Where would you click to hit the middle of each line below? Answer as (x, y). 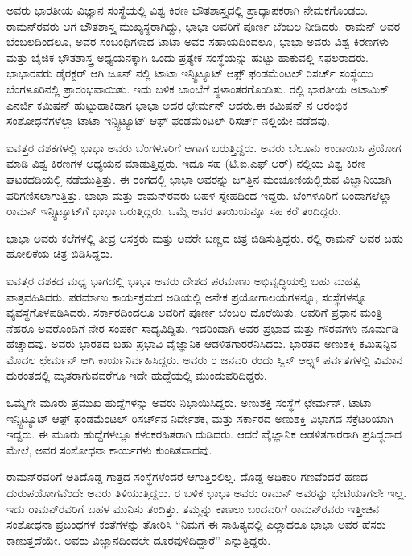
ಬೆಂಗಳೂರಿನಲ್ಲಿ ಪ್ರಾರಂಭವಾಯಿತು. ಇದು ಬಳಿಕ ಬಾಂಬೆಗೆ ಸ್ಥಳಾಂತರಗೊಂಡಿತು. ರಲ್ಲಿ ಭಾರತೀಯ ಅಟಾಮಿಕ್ (198, 88)
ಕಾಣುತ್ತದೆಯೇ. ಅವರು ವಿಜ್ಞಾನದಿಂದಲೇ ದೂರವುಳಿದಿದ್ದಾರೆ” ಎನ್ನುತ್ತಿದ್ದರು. (139, 539)
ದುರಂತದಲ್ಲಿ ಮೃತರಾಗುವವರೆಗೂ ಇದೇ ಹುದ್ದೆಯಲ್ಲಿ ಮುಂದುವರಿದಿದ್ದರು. (137, 375)
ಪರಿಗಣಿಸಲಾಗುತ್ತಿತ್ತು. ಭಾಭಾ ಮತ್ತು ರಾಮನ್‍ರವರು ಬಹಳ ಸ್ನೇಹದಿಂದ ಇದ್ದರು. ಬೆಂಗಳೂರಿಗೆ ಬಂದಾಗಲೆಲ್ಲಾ (200, 195)
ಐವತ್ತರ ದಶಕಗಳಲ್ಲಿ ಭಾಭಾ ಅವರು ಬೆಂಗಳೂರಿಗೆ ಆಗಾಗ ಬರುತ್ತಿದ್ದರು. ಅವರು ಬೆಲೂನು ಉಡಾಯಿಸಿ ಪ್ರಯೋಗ (204, 147)
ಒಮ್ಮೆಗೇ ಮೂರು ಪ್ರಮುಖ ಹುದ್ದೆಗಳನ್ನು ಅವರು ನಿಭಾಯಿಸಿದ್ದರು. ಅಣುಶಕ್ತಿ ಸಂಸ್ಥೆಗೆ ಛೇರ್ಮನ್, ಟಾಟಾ (189, 402)
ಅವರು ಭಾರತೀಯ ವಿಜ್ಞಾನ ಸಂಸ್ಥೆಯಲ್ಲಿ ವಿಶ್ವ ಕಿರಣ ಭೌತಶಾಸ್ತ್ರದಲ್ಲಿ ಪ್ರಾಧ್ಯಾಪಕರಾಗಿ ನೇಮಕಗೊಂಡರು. (187, 10)
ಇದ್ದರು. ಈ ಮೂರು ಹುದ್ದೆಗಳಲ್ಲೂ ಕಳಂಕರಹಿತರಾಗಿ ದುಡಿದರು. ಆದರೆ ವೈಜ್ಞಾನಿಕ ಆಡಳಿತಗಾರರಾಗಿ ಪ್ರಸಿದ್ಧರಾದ (204, 434)
